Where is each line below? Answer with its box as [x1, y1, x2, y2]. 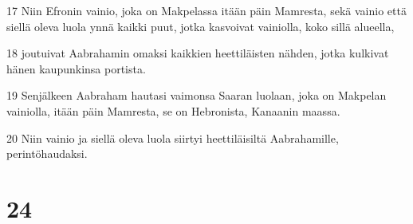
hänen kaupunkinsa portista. [6, 60, 146, 77]
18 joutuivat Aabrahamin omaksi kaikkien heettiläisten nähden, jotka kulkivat [6, 45, 389, 61]
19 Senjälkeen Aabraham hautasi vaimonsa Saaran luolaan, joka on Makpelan [6, 87, 387, 104]
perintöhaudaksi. [6, 145, 88, 162]
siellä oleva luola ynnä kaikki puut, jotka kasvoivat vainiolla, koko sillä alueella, [6, 18, 395, 34]
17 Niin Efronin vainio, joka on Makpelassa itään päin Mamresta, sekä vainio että [6, 2, 407, 18]
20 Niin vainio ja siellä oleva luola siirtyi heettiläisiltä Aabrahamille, [6, 129, 339, 146]
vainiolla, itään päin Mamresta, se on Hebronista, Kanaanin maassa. [6, 102, 340, 119]
